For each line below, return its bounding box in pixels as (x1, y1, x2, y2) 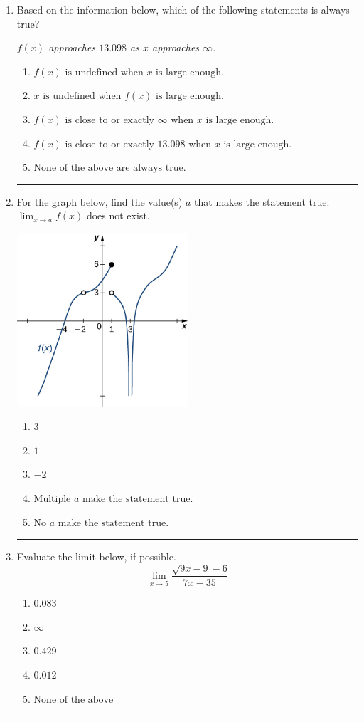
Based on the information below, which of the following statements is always (16, 2, 350, 16)
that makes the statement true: (194, 194, 330, 209)
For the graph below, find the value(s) (16, 194, 183, 209)
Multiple (33, 493, 71, 504)
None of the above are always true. (33, 163, 186, 174)
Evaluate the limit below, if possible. (16, 549, 176, 564)
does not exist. (86, 208, 150, 223)
